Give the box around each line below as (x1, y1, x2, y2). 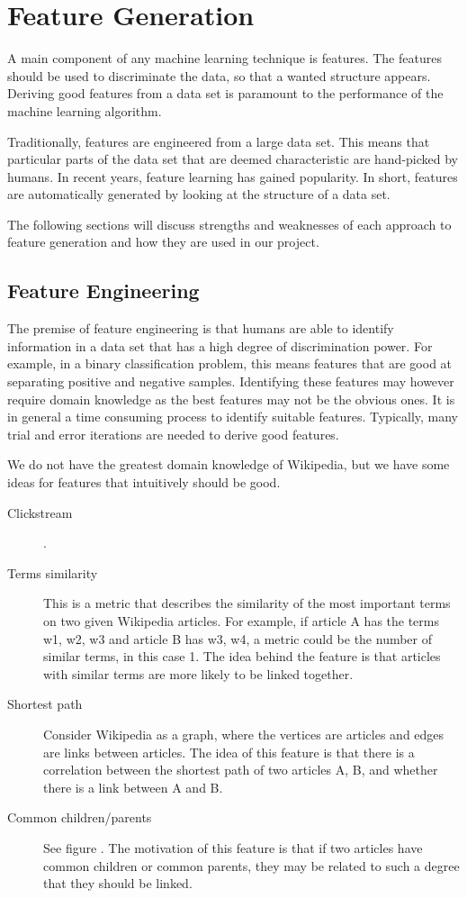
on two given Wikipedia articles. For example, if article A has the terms (43, 611, 440, 630)
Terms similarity (7, 563, 98, 582)
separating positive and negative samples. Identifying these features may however (7, 372, 454, 391)
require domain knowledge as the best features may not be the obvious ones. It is (7, 389, 455, 408)
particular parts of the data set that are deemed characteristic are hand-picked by (7, 150, 458, 168)
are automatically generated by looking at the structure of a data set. (7, 185, 391, 204)
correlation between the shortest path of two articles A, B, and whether (43, 760, 438, 779)
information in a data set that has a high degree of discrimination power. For (7, 336, 433, 355)
